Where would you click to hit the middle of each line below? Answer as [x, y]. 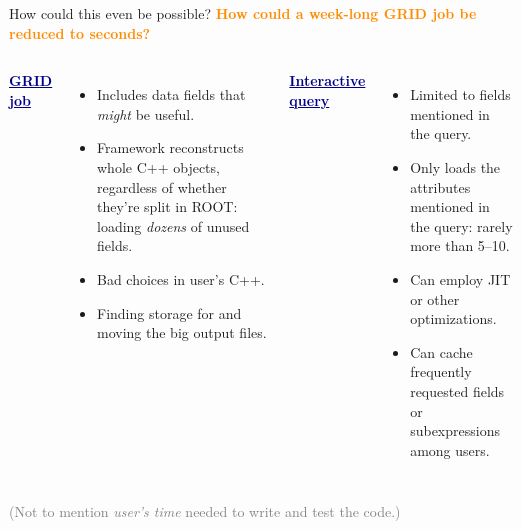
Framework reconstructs [170, 147]
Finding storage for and [169, 312]
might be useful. [146, 113]
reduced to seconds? [80, 32]
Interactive [327, 80]
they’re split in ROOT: [167, 206]
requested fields [457, 390]
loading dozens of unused [173, 225]
